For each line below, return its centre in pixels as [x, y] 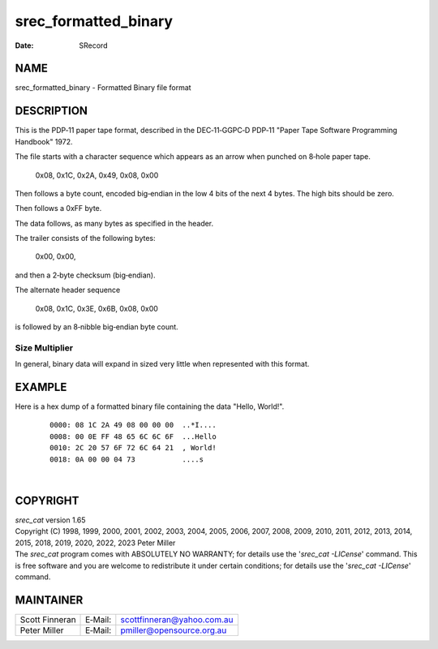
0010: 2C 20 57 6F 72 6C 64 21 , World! [133, 448]
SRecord [93, 45]
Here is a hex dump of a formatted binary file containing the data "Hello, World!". [150, 406]
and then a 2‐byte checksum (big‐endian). [85, 275]
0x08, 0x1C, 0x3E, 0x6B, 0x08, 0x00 [97, 308]
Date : [24, 45]
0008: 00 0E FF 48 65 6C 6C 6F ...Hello [133, 436]
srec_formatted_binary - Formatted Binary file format [103, 88]
